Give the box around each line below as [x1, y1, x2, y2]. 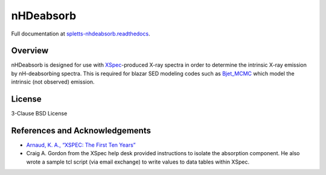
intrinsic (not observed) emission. [11, 78, 95, 85]
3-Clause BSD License [11, 110, 68, 117]
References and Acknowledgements [11, 125, 151, 135]
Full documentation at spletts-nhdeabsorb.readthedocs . [11, 30, 150, 37]
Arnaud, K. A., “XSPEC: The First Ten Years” [26, 141, 136, 149]
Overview [11, 46, 49, 56]
